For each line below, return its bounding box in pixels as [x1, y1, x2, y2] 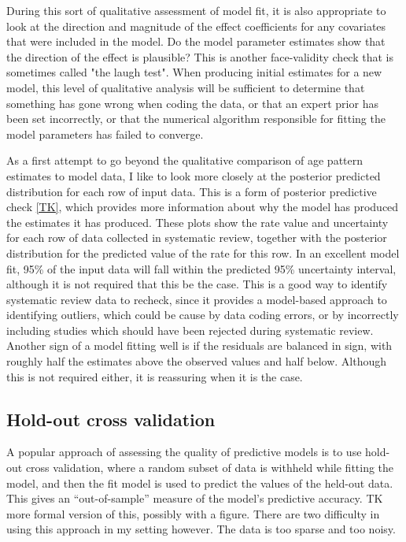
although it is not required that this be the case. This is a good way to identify [6, 276, 388, 292]
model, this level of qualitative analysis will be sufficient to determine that [6, 79, 365, 95]
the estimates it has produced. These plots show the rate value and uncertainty [6, 213, 389, 230]
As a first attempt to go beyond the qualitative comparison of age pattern [6, 152, 364, 169]
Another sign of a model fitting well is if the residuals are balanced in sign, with [6, 337, 393, 354]
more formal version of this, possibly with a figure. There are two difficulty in [6, 505, 380, 522]
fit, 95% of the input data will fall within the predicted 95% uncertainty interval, [6, 260, 397, 277]
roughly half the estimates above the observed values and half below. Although [6, 353, 387, 369]
